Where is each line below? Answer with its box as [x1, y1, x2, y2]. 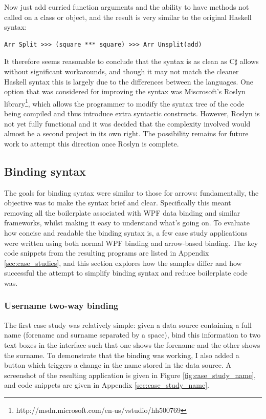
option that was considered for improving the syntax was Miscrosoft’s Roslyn [4, 86, 246, 97]
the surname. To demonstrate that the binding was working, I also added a [4, 349, 239, 360]
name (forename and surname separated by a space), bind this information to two [4, 329, 261, 340]
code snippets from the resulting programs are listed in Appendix [4, 247, 209, 258]
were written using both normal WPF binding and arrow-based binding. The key [4, 237, 258, 248]
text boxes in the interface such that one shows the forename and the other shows [4, 339, 260, 350]
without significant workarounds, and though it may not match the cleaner [4, 66, 239, 76]
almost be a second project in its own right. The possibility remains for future [4, 128, 249, 139]
